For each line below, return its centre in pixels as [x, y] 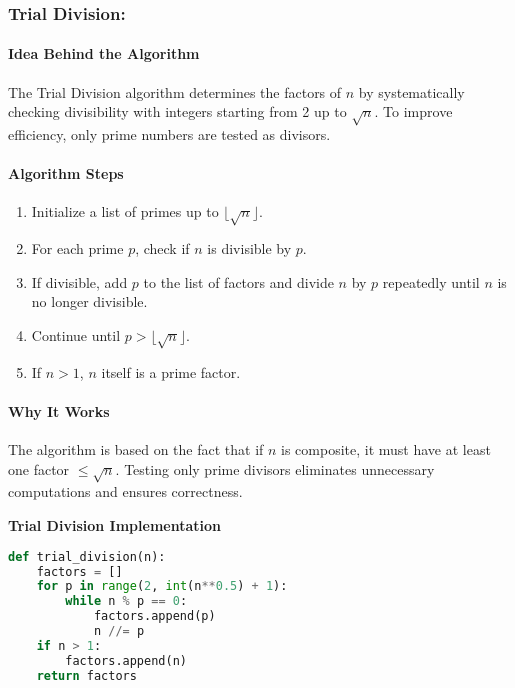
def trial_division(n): [87, 556]
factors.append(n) [126, 660]
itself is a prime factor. [171, 371]
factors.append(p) [154, 616]
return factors [86, 675]
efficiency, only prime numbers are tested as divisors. [169, 134]
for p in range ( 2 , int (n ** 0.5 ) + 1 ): [162, 586]
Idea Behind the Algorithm [104, 53]
